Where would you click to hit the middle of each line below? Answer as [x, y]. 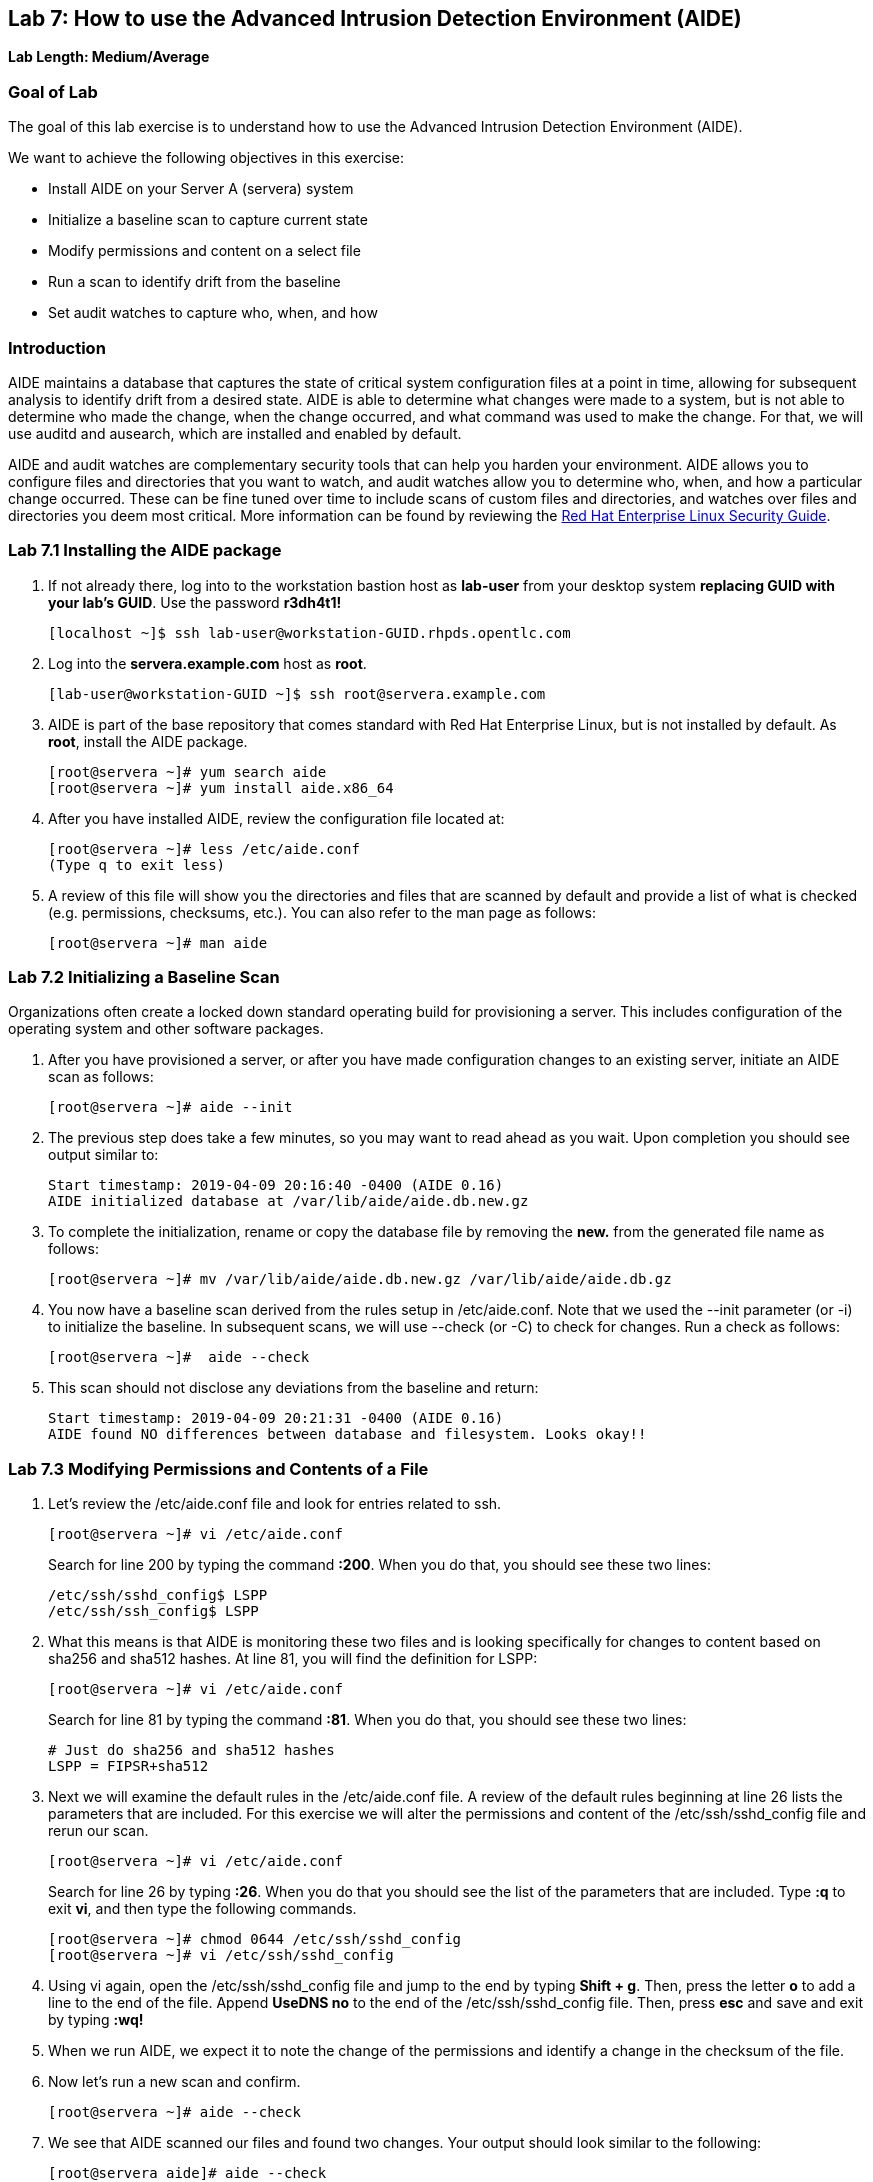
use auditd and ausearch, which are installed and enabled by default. [235, 433]
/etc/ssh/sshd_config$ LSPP [158, 1595]
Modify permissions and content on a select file [204, 251]
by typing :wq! [96, 2020]
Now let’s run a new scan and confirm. [174, 2082]
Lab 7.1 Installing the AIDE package [145, 550]
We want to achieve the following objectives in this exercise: [206, 158]
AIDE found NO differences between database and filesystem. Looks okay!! [347, 1434]
